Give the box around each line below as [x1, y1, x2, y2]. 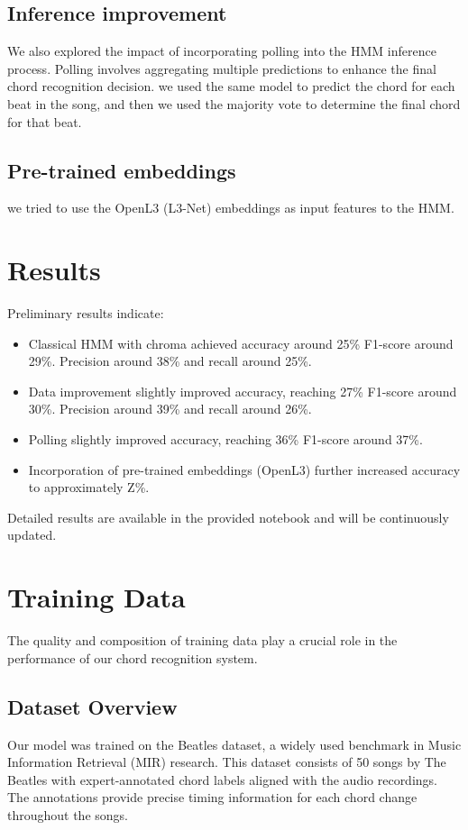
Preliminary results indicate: [7, 304, 164, 323]
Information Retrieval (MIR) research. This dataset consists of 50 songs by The [7, 752, 446, 771]
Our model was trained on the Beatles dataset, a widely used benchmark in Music [7, 734, 462, 753]
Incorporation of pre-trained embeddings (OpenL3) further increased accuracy [28, 460, 461, 479]
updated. [7, 525, 57, 544]
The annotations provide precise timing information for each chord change [7, 788, 418, 807]
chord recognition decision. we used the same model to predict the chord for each [7, 77, 455, 96]
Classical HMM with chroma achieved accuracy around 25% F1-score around [28, 333, 454, 352]
